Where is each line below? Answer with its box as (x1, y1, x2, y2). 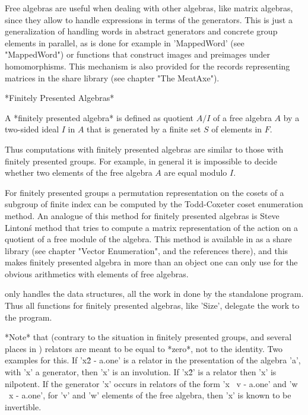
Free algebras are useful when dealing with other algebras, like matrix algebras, (5, 2, 293, 14)
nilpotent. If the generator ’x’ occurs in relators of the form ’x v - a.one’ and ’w (5, 377, 298, 389)
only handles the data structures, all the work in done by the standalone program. (5, 287, 304, 300)
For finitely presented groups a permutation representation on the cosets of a (5, 186, 284, 198)
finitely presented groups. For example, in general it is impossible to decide (5, 154, 277, 167)
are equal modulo (164, 166, 227, 179)
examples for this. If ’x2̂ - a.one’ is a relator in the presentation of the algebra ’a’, (5, 354, 301, 366)
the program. (5, 311, 52, 323)
